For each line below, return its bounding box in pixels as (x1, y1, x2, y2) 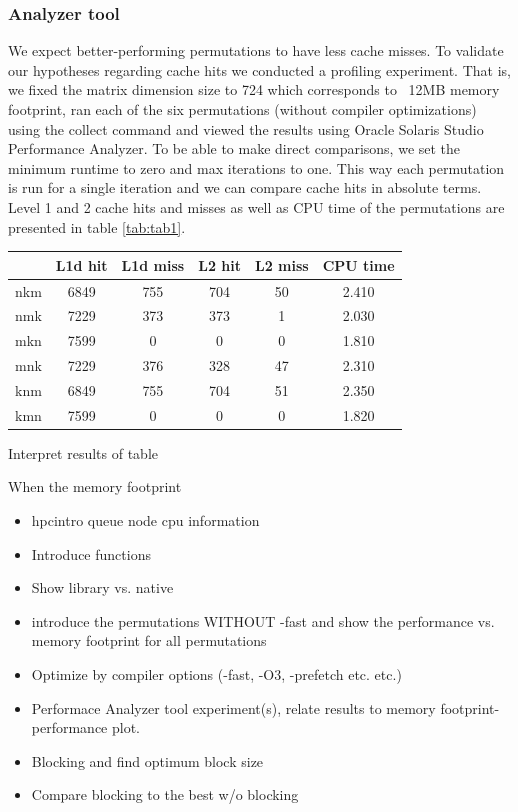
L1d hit (55, 254, 108, 275)
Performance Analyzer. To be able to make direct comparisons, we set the (8, 138, 461, 159)
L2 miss (254, 254, 309, 275)
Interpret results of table (8, 442, 158, 463)
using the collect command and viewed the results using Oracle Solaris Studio (8, 118, 484, 139)
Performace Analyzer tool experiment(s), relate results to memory (31, 697, 436, 718)
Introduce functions (31, 543, 151, 564)
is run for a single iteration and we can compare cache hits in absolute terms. (8, 177, 482, 198)
